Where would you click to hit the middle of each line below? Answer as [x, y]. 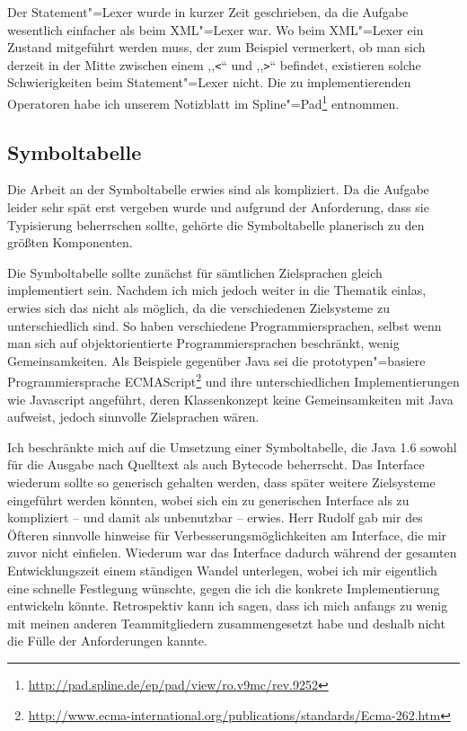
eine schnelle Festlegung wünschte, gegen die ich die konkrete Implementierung [224, 588]
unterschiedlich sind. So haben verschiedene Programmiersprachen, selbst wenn [225, 325]
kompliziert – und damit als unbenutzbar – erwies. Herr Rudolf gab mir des [215, 517]
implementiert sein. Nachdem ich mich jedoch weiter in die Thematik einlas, [217, 290]
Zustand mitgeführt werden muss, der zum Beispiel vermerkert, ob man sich [216, 47]
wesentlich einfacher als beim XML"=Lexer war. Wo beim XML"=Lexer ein [216, 29]
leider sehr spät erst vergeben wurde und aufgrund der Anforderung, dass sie [218, 207]
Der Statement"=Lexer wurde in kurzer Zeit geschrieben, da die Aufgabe [208, 12]
